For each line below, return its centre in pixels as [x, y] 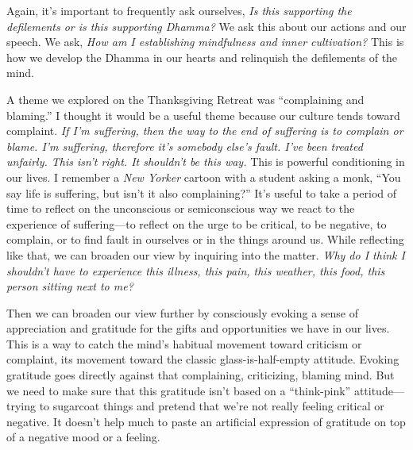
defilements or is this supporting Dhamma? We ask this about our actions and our [206, 26]
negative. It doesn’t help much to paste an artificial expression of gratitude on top [206, 421]
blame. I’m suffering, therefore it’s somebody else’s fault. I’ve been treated [185, 146]
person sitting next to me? [70, 286]
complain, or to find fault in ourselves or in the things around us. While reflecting [205, 239]
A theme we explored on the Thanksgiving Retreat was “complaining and [185, 99]
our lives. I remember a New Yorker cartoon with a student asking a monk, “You [204, 177]
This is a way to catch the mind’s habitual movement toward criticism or [184, 343]
